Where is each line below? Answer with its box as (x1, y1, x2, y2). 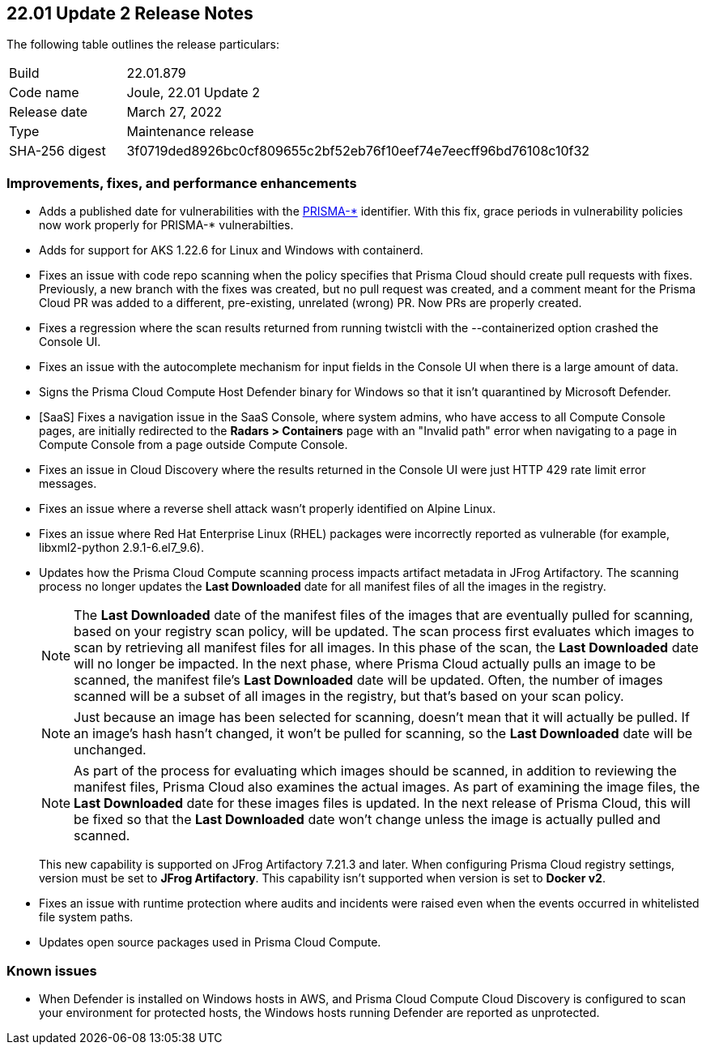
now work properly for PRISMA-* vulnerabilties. (39, 218, 294, 233)
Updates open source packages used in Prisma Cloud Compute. (39, 935, 381, 950)
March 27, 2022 (126, 104, 223, 121)
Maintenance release (126, 123, 254, 140)
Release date (9, 104, 88, 121)
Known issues (6, 962, 97, 979)
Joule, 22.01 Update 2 (126, 84, 260, 101)
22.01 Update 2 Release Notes (6, 3, 253, 23)
